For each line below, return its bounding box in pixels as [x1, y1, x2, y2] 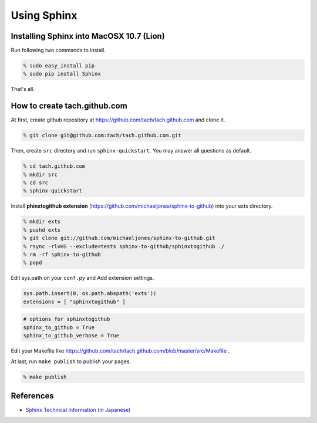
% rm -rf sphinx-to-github [23, 251, 101, 258]
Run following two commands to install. [11, 47, 106, 54]
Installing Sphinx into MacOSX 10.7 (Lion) [11, 31, 166, 41]
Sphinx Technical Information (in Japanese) [25, 406, 131, 413]
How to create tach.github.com [11, 101, 127, 111]
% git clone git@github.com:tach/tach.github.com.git [23, 132, 181, 139]
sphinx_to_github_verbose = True [23, 332, 120, 339]
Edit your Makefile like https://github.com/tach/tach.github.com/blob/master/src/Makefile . [11, 347, 230, 354]
